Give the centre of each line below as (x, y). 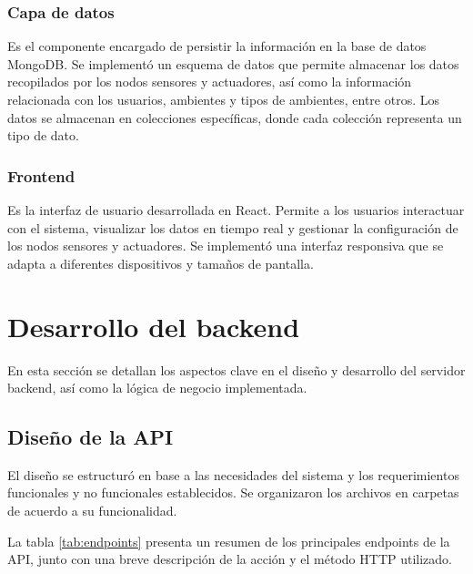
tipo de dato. (43, 135)
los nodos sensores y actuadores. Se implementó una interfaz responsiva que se (226, 246)
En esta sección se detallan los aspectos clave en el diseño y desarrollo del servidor (236, 369)
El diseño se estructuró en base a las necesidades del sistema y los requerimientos (233, 474)
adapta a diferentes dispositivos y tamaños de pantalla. (161, 263)
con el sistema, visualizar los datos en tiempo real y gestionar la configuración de (233, 227)
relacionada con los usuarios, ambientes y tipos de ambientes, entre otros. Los (223, 99)
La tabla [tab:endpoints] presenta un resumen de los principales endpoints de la (229, 541)
